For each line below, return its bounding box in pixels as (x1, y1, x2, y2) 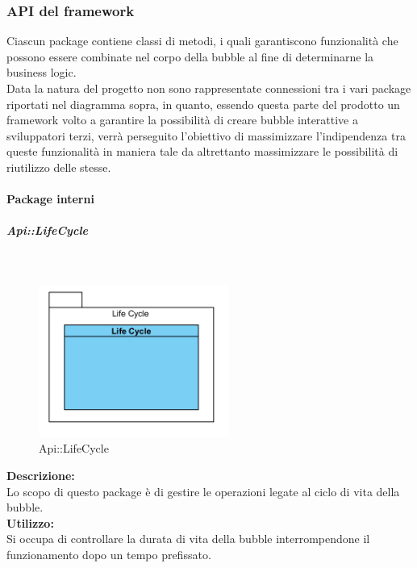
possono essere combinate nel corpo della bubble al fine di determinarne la (6, 48, 374, 65)
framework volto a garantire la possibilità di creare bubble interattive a (6, 111, 359, 128)
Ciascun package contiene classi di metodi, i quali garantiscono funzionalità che (6, 32, 398, 49)
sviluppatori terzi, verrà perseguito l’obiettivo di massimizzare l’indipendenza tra (6, 127, 406, 144)
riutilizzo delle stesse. (6, 158, 111, 175)
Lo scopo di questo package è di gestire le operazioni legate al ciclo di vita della (6, 482, 400, 499)
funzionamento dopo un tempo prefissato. (6, 546, 211, 563)
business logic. (6, 64, 77, 81)
